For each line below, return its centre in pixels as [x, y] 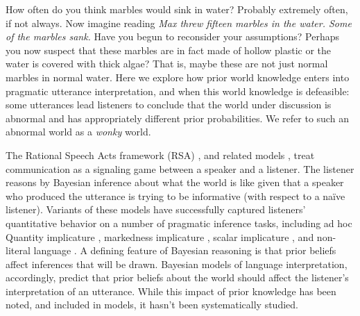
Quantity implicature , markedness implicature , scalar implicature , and [160, 236]
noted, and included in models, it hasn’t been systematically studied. [152, 305]
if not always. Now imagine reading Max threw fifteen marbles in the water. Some [179, 23]
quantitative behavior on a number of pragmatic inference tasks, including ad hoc [179, 223]
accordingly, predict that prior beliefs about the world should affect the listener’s [177, 277]
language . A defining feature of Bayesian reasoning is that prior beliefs [185, 250]
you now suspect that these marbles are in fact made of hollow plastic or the [169, 50]
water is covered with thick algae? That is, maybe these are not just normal [167, 64]
